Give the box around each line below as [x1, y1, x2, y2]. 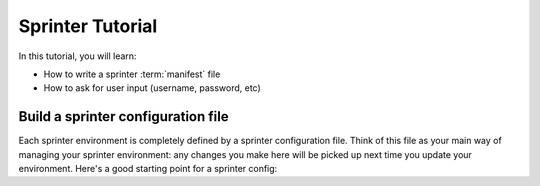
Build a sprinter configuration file [18, 108, 229, 125]
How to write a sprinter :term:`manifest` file [43, 68, 221, 80]
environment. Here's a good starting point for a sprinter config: [18, 163, 278, 175]
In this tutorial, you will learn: [18, 50, 137, 62]
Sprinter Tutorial [18, 15, 158, 37]
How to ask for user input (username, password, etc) [43, 82, 262, 94]
